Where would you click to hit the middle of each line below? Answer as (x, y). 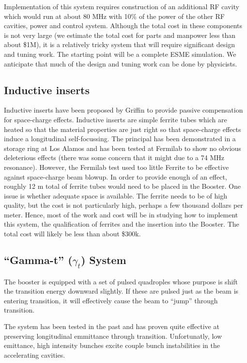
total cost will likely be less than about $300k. (72, 234)
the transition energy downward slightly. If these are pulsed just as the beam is (121, 291)
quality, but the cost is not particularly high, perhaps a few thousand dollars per (123, 205)
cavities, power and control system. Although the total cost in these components (123, 25)
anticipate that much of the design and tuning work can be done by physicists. (121, 63)
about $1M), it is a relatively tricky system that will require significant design (119, 44)
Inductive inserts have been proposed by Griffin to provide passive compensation (123, 110)
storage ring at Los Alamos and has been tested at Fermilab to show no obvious (123, 148)
